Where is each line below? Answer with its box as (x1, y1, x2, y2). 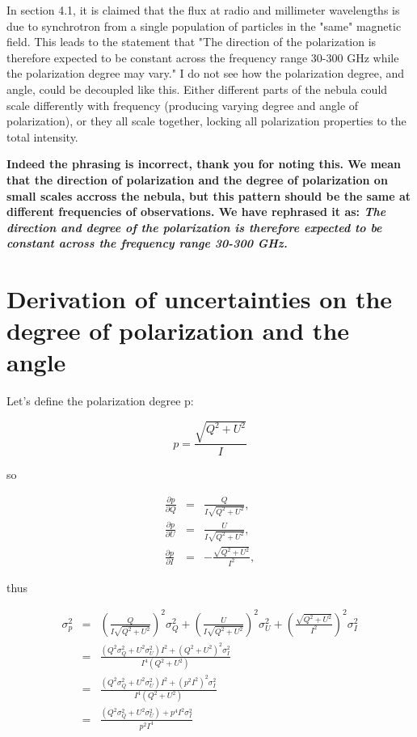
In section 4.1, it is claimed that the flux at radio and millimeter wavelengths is (6, 2, 400, 18)
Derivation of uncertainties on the (6, 282, 393, 316)
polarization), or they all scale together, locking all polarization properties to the (6, 112, 406, 129)
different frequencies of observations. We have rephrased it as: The (6, 203, 386, 220)
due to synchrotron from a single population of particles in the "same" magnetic (6, 17, 402, 34)
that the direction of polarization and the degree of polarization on (6, 171, 388, 188)
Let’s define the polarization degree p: (6, 392, 194, 409)
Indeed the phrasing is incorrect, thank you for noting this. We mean (6, 155, 401, 172)
